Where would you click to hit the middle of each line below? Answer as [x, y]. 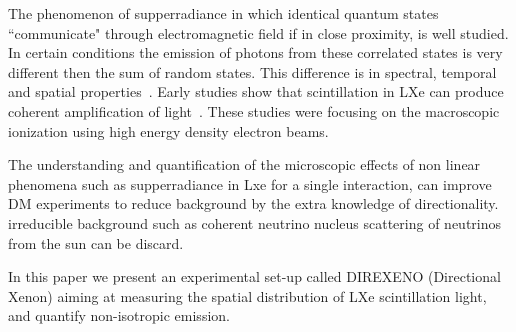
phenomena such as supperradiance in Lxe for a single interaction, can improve [250, 183]
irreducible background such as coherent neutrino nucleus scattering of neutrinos [255, 222]
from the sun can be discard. [96, 242]
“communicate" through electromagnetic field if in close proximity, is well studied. [258, 32]
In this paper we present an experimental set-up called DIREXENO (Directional [254, 276]
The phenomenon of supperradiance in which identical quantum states [223, 13]
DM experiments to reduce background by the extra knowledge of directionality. [253, 203]
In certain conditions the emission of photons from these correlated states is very [255, 52]
